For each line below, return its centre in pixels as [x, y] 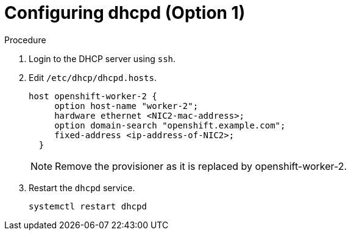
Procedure [25, 40]
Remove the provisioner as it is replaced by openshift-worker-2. [201, 166]
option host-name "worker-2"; [126, 106]
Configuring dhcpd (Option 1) [125, 13]
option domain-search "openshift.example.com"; [170, 125]
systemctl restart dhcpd [88, 206]
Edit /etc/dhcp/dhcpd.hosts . [93, 77]
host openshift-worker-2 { [93, 96]
